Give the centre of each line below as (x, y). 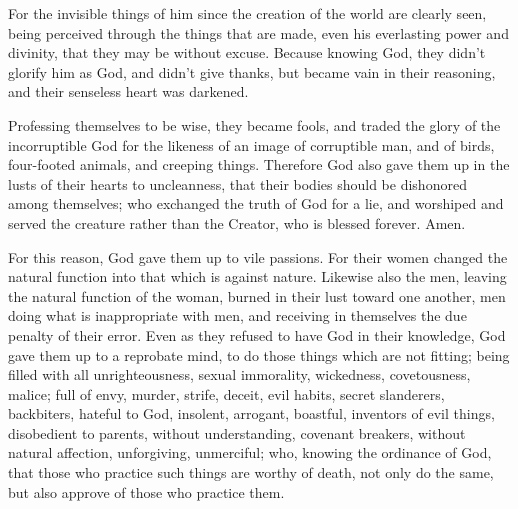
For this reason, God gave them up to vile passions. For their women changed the (258, 256)
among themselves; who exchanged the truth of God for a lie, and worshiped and (256, 203)
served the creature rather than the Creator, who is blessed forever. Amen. (237, 222)
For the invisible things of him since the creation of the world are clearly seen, (247, 13)
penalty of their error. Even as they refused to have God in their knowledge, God (257, 334)
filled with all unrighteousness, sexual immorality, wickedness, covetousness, (239, 374)
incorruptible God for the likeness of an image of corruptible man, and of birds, (251, 144)
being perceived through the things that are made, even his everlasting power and (258, 32)
